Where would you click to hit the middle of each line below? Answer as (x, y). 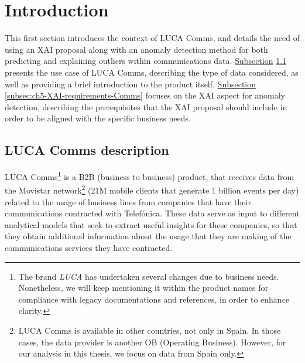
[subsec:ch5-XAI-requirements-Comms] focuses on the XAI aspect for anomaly (145, 95)
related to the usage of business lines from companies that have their (128, 201)
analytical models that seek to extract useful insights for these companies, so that (151, 224)
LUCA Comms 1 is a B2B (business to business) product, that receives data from (150, 176)
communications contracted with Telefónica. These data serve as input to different (152, 213)
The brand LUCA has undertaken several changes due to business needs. (149, 276)
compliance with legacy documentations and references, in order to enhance (154, 299)
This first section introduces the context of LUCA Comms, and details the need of (152, 38)
